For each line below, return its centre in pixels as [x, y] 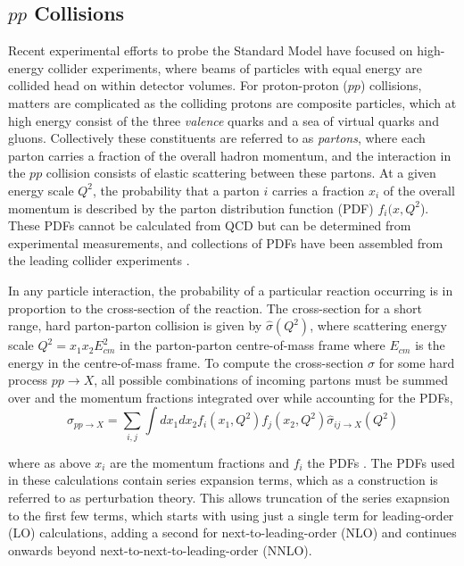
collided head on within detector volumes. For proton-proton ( [178, 85]
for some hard [417, 362]
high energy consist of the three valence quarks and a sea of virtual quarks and [224, 120]
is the [430, 345]
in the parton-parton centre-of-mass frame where [252, 345]
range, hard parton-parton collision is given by [135, 325]
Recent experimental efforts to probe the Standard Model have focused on [211, 50]
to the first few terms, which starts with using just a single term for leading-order [231, 515]
